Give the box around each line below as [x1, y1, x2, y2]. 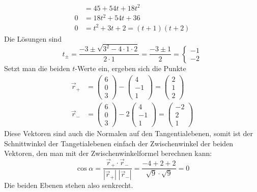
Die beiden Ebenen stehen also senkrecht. [4, 180, 133, 190]
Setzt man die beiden [4, 62, 70, 73]
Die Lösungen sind [4, 33, 62, 44]
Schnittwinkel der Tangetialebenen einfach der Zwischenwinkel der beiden [4, 138, 234, 148]
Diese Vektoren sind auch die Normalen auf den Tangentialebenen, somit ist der [4, 127, 253, 138]
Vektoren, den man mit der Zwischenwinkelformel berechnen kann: [4, 148, 212, 158]
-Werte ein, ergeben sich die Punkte [75, 62, 186, 73]
